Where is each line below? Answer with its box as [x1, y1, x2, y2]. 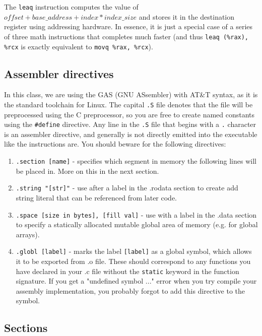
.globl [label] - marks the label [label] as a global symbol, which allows [16, 246, 252, 256]
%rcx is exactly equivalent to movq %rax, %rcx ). [4, 41, 153, 51]
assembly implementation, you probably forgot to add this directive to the [16, 285, 245, 296]
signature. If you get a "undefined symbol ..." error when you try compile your [16, 276, 257, 286]
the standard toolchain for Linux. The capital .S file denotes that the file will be [4, 99, 253, 109]
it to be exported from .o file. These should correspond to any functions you [16, 256, 251, 266]
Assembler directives [4, 65, 114, 81]
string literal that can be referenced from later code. [16, 192, 177, 203]
